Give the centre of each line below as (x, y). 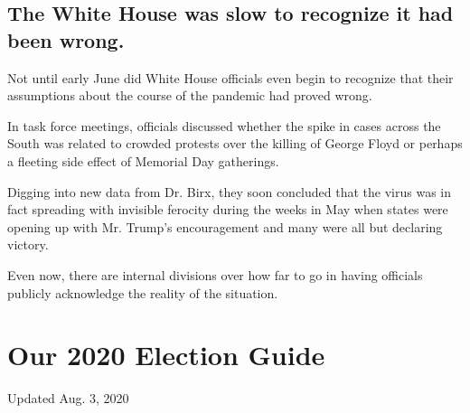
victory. (28, 244)
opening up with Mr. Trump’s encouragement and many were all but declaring (225, 226)
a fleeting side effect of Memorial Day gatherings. (143, 160)
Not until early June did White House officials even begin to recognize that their (230, 77)
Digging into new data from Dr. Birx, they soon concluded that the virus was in (229, 191)
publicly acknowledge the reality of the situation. (143, 292)
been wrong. (66, 39)
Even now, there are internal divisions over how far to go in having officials (215, 274)
